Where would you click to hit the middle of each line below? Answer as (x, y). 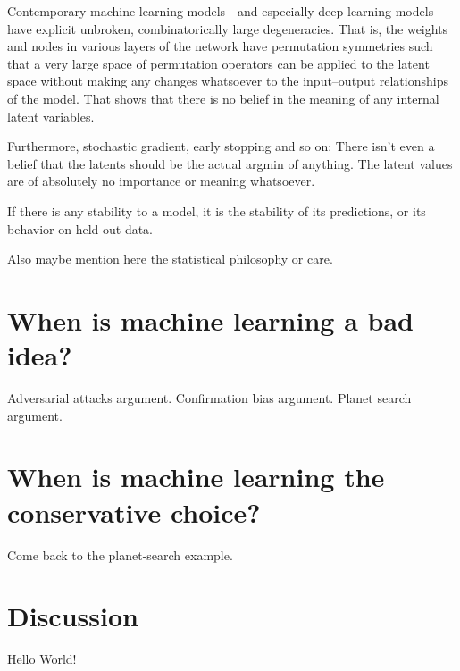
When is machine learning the (196, 477)
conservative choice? (134, 512)
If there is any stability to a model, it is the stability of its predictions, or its (217, 210)
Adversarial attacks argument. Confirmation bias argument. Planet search (209, 398)
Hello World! (42, 659)
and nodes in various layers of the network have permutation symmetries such (220, 46)
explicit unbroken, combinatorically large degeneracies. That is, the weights (242, 28)
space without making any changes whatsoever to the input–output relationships (228, 81)
